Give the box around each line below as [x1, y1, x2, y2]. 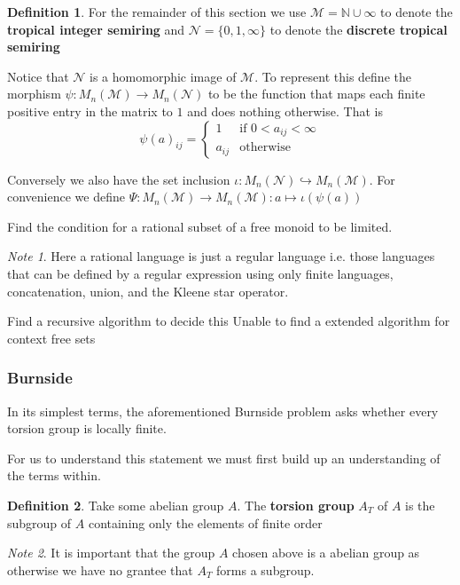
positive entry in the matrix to [7, 101, 173, 120]
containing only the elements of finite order [88, 513, 323, 532]
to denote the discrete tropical [269, 20, 448, 38]
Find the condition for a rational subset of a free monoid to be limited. [7, 217, 393, 235]
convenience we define [7, 187, 125, 206]
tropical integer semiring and [7, 20, 185, 38]
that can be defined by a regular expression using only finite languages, [7, 264, 394, 282]
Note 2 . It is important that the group [7, 543, 215, 562]
